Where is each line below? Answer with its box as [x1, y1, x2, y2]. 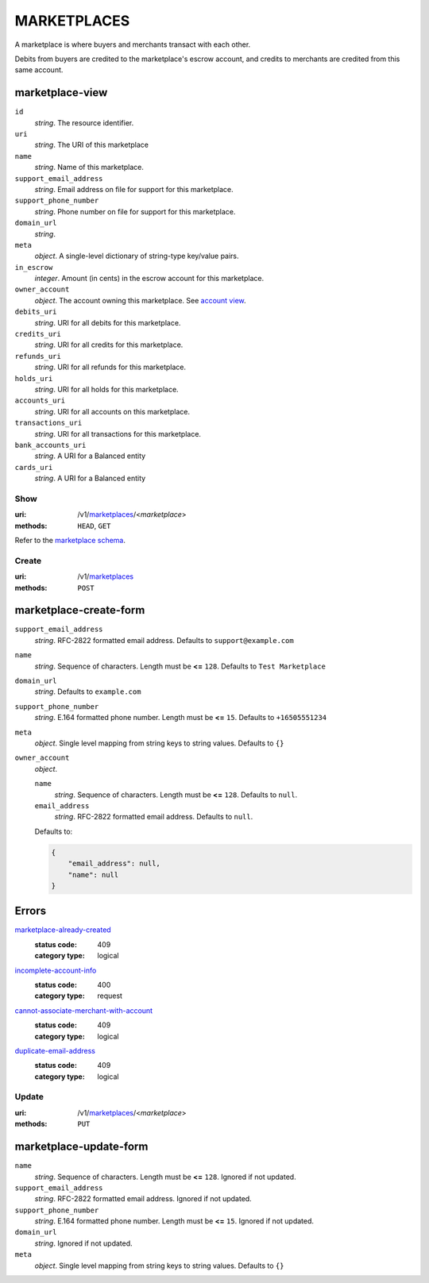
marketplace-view [14, 86, 108, 99]
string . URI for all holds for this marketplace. [34, 385, 179, 394]
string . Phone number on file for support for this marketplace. [34, 206, 236, 216]
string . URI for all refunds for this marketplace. [34, 362, 187, 372]
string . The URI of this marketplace [34, 140, 149, 150]
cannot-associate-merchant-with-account [14, 1005, 153, 1015]
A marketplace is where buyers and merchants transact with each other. [14, 40, 251, 49]
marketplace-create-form [14, 603, 145, 617]
